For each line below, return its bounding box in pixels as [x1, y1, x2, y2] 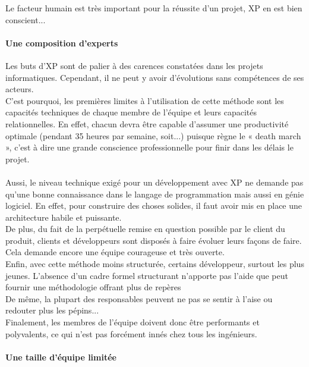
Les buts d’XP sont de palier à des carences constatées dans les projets [5, 59, 263, 71]
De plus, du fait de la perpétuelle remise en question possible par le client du [5, 222, 285, 235]
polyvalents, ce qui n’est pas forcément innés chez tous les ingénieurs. [5, 327, 257, 340]
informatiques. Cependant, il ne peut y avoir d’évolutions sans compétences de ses [5, 71, 304, 83]
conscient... [5, 13, 46, 26]
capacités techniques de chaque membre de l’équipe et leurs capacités [5, 106, 257, 118]
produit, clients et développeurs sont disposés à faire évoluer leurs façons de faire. [5, 234, 302, 246]
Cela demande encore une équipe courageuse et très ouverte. [5, 246, 225, 258]
